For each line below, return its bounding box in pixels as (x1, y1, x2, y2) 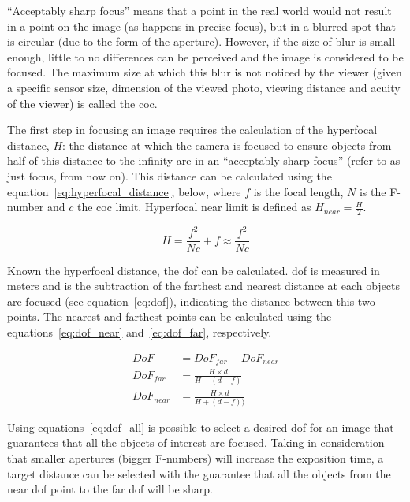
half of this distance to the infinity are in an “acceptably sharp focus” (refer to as (7, 152, 401, 169)
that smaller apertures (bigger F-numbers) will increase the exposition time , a (7, 449, 384, 466)
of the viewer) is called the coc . (7, 95, 158, 111)
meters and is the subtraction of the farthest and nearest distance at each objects (7, 277, 401, 294)
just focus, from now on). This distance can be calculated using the (7, 167, 332, 184)
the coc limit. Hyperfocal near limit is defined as (76, 199, 311, 215)
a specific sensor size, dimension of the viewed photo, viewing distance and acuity (7, 79, 401, 95)
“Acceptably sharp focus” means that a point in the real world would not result (7, 2, 392, 18)
